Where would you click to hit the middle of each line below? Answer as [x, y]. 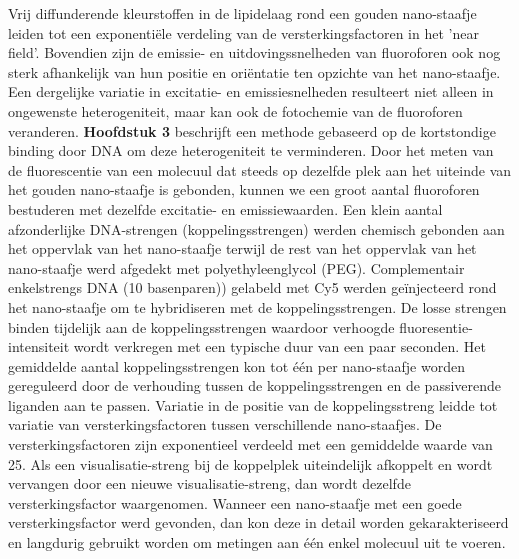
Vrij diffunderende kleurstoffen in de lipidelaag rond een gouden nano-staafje [242, 13]
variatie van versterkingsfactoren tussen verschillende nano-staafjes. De [225, 424]
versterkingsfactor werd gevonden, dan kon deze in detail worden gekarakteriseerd [258, 522]
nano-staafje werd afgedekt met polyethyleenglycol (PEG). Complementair [236, 267]
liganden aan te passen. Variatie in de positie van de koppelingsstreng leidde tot [253, 404]
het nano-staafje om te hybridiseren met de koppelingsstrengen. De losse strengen [257, 306]
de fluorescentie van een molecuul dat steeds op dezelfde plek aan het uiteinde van [260, 169]
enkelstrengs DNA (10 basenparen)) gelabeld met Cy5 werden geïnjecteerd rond [252, 287]
